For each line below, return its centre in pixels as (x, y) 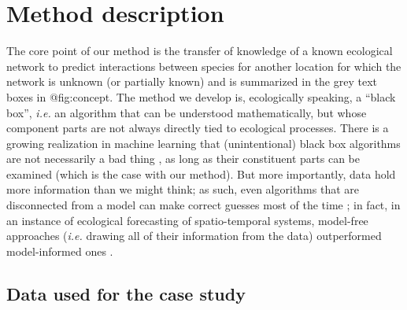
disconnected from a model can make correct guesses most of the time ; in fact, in (203, 205)
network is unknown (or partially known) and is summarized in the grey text (192, 81)
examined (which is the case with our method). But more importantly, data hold (201, 173)
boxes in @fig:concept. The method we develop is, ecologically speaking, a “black (201, 96)
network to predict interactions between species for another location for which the (204, 66)
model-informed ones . (60, 251)
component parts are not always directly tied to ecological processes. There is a (198, 128)
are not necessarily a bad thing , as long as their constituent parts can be (183, 159)
